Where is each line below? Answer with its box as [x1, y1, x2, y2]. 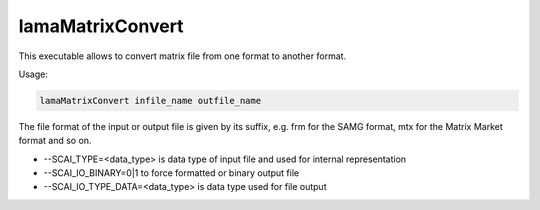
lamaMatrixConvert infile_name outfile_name [39, 95, 262, 106]
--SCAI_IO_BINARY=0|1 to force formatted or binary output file [43, 167, 300, 179]
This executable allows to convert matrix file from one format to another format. [18, 50, 347, 62]
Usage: [18, 68, 49, 80]
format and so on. [18, 135, 92, 147]
